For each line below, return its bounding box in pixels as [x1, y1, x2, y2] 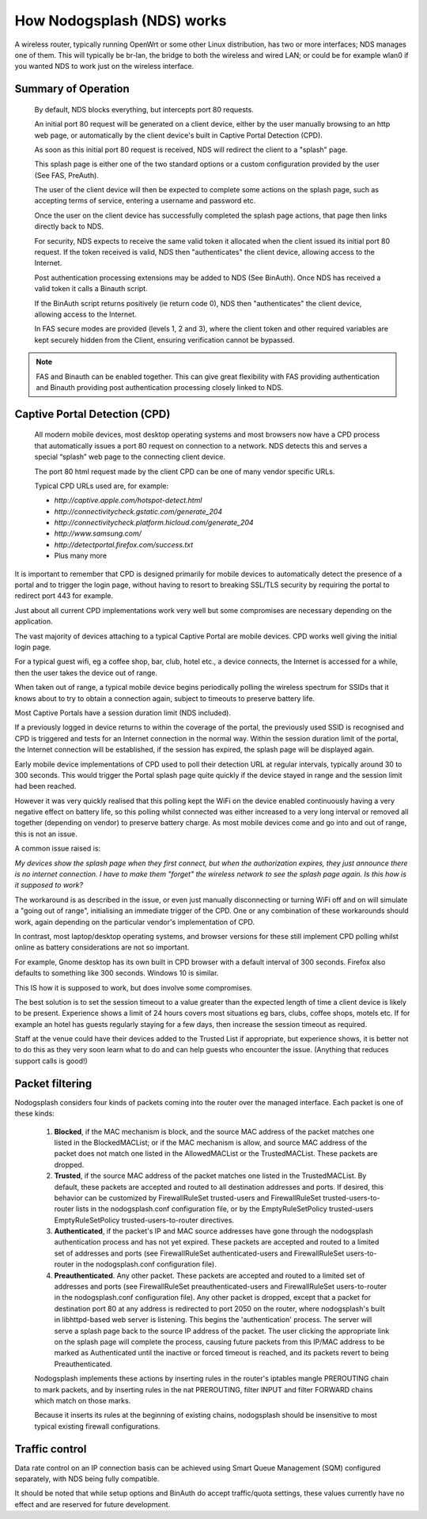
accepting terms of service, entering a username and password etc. [34, 196, 256, 206]
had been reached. [14, 782, 77, 791]
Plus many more [54, 551, 107, 561]
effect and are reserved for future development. [14, 1499, 171, 1509]
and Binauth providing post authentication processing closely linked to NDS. [36, 382, 284, 392]
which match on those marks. [34, 1396, 131, 1405]
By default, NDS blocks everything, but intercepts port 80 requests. [34, 104, 255, 114]
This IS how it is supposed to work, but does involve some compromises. [14, 983, 252, 992]
